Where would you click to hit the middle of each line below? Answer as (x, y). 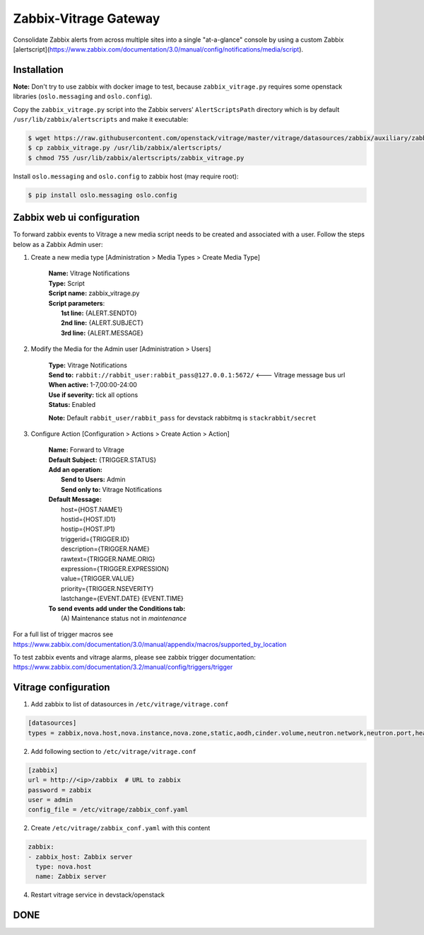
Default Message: (75, 500)
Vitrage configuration (61, 688)
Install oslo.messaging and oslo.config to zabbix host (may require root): (126, 176)
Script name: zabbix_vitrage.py (94, 293)
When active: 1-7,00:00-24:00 (93, 385)
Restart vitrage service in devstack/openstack (98, 895)
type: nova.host (64, 867)
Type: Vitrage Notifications (88, 365)
